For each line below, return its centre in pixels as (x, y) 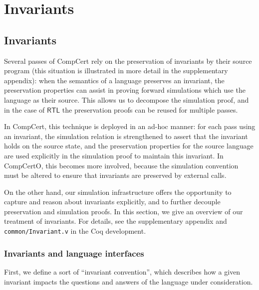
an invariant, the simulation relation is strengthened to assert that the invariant (126, 136)
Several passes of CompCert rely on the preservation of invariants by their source (128, 61)
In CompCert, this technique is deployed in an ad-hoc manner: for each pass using (130, 126)
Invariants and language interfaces (74, 253)
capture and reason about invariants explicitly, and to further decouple (112, 202)
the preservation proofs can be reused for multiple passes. (150, 109)
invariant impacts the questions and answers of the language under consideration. (129, 281)
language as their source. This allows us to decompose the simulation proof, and (127, 99)
